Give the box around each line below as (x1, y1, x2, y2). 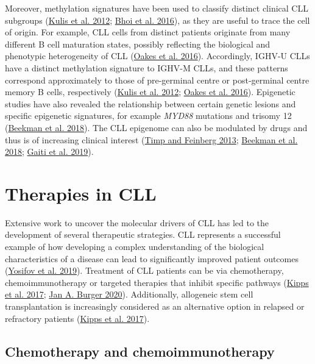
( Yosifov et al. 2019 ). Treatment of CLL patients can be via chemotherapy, (5, 264, 284, 277)
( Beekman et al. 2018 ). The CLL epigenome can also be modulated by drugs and (5, 121, 308, 134)
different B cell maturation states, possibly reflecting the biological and (5, 37, 271, 50)
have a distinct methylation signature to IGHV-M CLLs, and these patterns (5, 61, 288, 74)
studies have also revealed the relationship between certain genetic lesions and (5, 97, 296, 110)
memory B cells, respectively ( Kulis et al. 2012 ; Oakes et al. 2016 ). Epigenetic (5, 85, 296, 98)
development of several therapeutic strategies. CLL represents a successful (5, 228, 281, 241)
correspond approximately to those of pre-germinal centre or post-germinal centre (5, 73, 310, 86)
